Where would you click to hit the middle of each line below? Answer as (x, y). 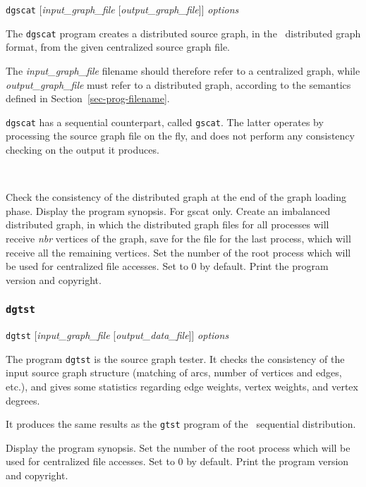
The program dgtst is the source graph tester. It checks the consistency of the (175, 358)
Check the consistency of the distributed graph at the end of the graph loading (176, 197)
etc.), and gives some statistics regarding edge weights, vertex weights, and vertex (182, 386)
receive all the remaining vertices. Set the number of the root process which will (178, 252)
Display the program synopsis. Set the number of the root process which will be (178, 447)
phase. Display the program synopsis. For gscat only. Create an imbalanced (168, 210)
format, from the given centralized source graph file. (118, 47)
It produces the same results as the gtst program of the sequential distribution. (181, 424)
